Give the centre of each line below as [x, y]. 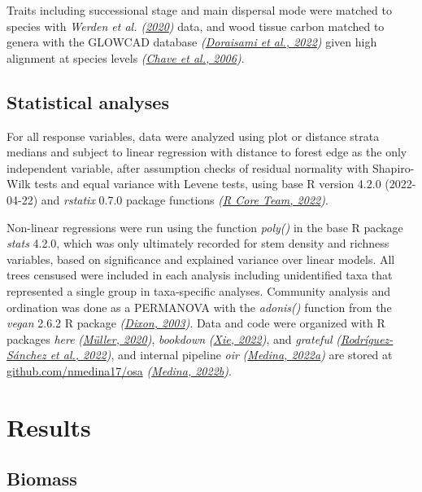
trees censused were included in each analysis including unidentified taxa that [200, 275]
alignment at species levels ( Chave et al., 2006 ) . [126, 57]
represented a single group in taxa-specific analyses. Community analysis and [198, 290]
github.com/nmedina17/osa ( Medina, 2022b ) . [119, 370]
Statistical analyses [88, 101]
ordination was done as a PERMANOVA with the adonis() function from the [199, 307]
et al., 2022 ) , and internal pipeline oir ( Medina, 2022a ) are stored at [221, 355]
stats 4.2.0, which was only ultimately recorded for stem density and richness [198, 243]
